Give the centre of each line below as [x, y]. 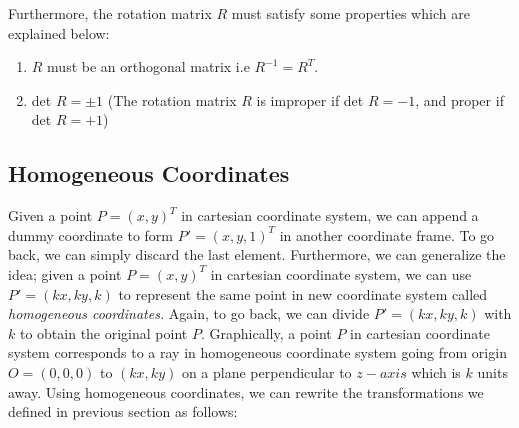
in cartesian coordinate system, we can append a [330, 215]
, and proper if [459, 99]
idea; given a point [65, 273]
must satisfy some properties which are [350, 13]
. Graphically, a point [266, 332]
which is [436, 371]
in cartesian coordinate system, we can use [341, 273]
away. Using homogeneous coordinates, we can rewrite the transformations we [246, 391]
